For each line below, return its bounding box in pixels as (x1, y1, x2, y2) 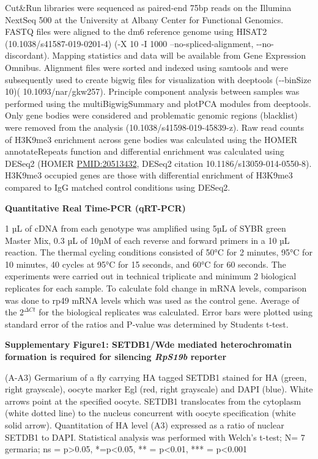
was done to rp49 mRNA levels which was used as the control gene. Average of (5, 293, 300, 306)
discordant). (5, 49, 50, 62)
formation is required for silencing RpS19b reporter (5, 350, 227, 363)
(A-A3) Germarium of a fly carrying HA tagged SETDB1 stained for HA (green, (5, 370, 307, 383)
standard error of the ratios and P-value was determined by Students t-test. (5, 317, 289, 330)
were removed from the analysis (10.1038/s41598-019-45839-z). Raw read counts (5, 120, 305, 133)
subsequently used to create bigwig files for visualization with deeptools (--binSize (5, 73, 311, 86)
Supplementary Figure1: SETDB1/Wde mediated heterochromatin (5, 338, 292, 351)
